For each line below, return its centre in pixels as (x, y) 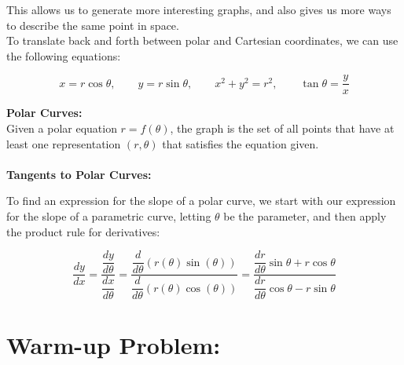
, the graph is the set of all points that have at (282, 128)
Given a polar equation (62, 128)
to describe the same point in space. (93, 25)
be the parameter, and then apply (305, 216)
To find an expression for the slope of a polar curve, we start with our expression (201, 201)
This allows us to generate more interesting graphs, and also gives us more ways (199, 9)
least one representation (64, 143)
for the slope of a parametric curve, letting (109, 216)
